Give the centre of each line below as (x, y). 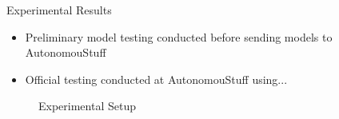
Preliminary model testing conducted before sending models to (179, 36)
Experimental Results (59, 10)
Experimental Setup (87, 106)
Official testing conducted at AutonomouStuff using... (156, 79)
